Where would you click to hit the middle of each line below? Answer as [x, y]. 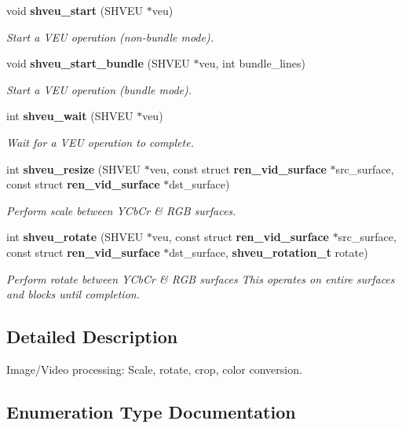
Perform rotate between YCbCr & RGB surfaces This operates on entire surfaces [201, 278]
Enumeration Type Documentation [151, 411]
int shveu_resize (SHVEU [74, 168]
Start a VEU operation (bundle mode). [99, 89]
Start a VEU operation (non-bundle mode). [110, 37]
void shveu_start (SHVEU [75, 10]
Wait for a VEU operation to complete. [100, 142]
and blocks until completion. [73, 294]
